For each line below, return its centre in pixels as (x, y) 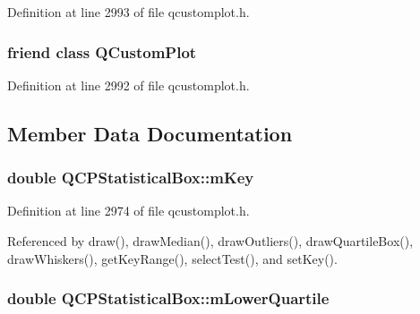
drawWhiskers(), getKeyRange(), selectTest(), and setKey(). (172, 258)
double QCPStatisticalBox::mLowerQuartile (168, 298)
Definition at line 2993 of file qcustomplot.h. (129, 12)
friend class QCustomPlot (102, 51)
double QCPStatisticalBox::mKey (131, 178)
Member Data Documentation (150, 133)
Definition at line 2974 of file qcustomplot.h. (129, 211)
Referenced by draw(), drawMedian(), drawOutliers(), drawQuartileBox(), (210, 241)
